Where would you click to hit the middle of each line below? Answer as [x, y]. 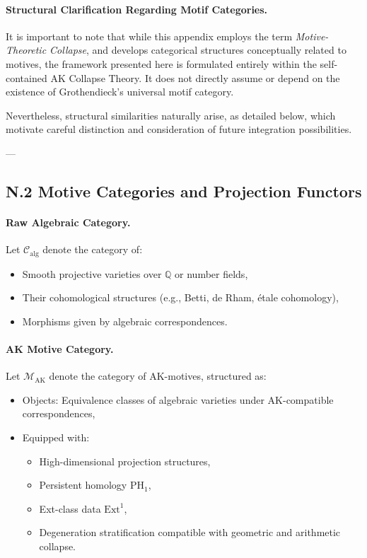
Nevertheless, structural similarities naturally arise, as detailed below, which [171, 115]
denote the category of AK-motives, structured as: [158, 376]
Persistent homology [83, 485]
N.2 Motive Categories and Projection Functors [184, 191]
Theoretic [26, 50]
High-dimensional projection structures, [125, 461]
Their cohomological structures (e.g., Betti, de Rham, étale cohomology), [180, 297]
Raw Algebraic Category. [68, 222]
